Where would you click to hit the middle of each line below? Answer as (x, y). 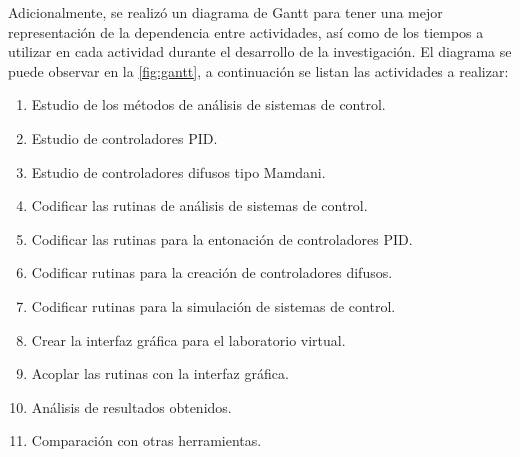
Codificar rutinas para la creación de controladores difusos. (212, 272)
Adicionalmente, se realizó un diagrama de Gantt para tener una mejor (225, 12)
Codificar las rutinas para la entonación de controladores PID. (222, 238)
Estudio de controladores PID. (124, 137)
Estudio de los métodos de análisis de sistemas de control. (208, 104)
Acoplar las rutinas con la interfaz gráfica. (160, 373)
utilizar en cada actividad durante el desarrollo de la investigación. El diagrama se (260, 51)
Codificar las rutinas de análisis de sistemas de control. (199, 205)
